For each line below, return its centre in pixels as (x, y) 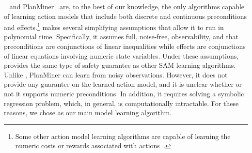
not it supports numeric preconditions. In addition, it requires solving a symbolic (124, 93)
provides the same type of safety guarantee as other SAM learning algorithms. (120, 65)
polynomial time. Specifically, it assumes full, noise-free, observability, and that (121, 37)
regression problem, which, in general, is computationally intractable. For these (121, 103)
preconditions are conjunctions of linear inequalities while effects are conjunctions (125, 46)
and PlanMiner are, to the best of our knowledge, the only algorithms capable (127, 6)
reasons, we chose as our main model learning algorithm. (88, 113)
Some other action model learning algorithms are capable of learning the (123, 136)
